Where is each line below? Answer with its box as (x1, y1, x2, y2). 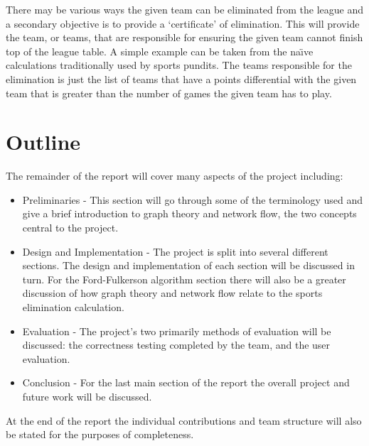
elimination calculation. (22, 300, 124, 315)
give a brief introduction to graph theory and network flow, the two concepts (22, 206, 357, 221)
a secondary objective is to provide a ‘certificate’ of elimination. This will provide (6, 16, 360, 31)
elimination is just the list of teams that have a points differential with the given (6, 71, 357, 86)
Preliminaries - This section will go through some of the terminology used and (22, 192, 363, 207)
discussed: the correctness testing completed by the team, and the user (22, 337, 331, 352)
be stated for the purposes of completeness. (6, 427, 194, 442)
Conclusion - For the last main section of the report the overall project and (22, 375, 350, 390)
